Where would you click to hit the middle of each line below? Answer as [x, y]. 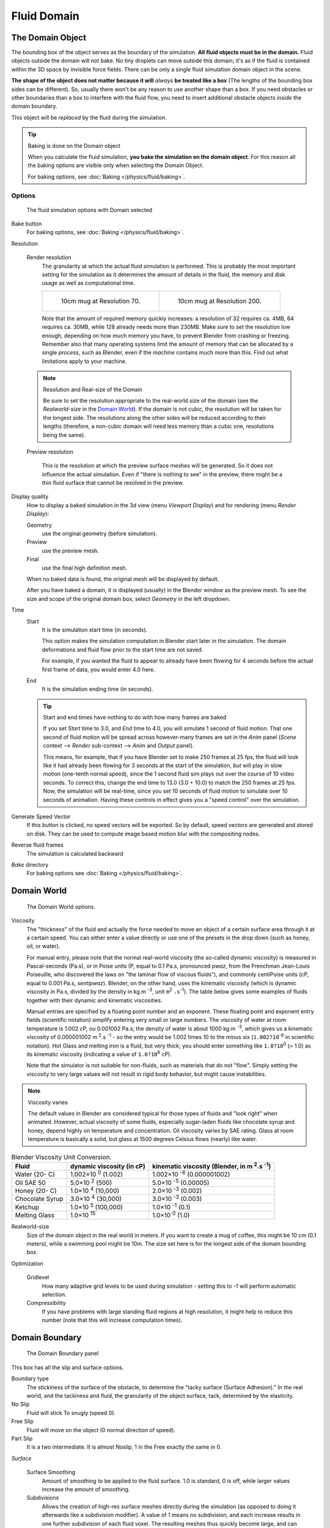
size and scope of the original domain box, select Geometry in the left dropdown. [128, 598]
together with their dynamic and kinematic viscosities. [94, 1000]
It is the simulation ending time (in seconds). [97, 689]
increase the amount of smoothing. [86, 1489]
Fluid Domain [45, 16]
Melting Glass [35, 1215]
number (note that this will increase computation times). [112, 1320]
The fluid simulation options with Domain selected [90, 210]
